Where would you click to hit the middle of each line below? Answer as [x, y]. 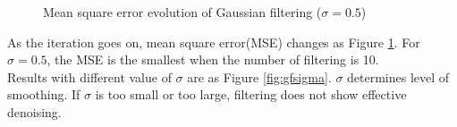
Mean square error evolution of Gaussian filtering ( [182, 12]
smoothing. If [44, 94]
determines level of [398, 76]
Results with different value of [89, 76]
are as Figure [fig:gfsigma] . [259, 76]
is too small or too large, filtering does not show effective [251, 94]
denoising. [34, 111]
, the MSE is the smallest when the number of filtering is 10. [213, 59]
